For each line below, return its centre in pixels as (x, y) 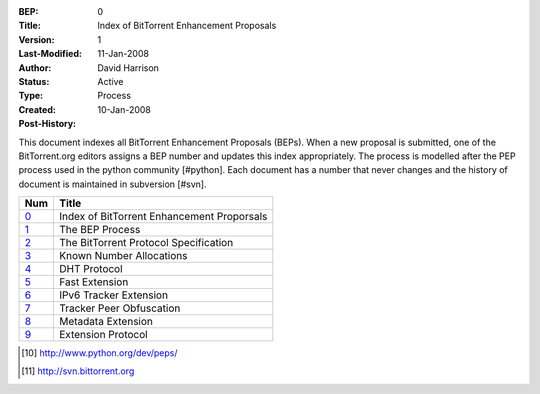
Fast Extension (93, 282)
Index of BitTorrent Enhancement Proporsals (163, 217)
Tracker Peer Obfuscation (119, 308)
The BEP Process (99, 230)
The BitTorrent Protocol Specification (146, 243)
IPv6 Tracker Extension (113, 295)
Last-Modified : (50, 54)
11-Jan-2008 (123, 54)
